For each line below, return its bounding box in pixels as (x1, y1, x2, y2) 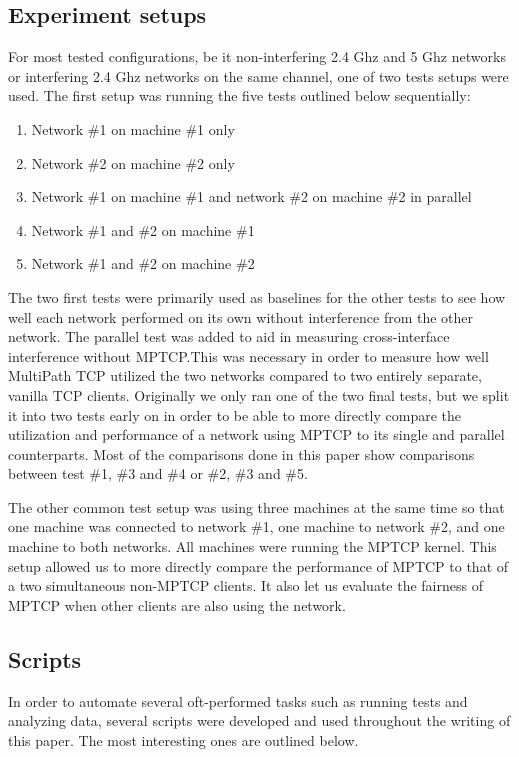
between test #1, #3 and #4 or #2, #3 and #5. (8, 463, 308, 484)
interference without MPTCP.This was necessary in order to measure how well (8, 345, 489, 366)
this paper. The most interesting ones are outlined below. (8, 729, 359, 750)
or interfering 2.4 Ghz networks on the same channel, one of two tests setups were (8, 65, 509, 86)
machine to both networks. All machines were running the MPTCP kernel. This (8, 536, 497, 557)
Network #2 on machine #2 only (31, 152, 235, 173)
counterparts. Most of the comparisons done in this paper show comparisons (8, 443, 475, 464)
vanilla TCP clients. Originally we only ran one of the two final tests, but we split (8, 384, 510, 405)
